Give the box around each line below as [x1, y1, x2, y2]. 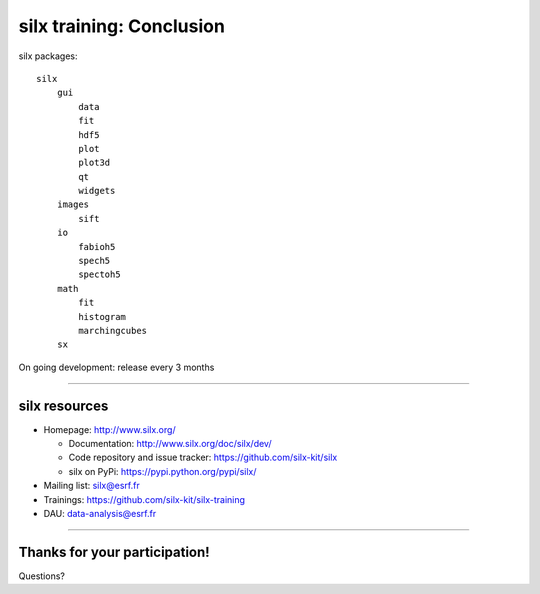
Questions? [18, 570, 65, 582]
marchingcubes [78, 325, 148, 336]
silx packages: [18, 50, 79, 62]
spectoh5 [78, 269, 121, 280]
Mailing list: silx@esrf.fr [43, 480, 140, 492]
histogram [78, 311, 127, 322]
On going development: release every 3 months [18, 361, 215, 373]
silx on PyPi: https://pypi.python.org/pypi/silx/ [68, 465, 257, 477]
